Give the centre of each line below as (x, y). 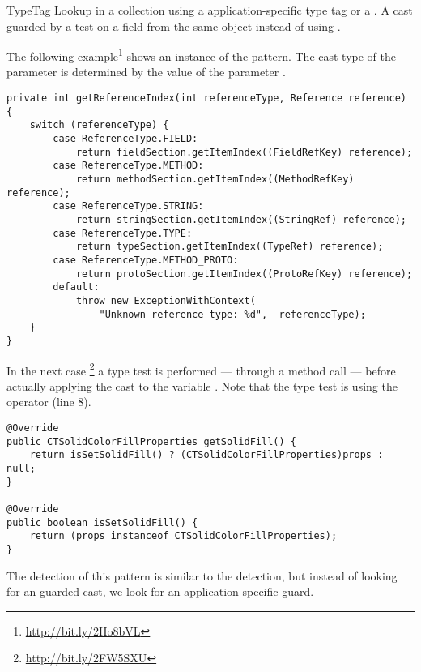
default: (76, 287)
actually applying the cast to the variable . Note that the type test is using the (202, 385)
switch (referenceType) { (99, 125)
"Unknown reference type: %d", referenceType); (232, 314)
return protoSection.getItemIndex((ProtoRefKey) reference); (244, 274)
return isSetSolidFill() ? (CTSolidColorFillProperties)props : (206, 455)
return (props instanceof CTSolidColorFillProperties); (183, 536)
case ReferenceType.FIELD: (125, 139)
